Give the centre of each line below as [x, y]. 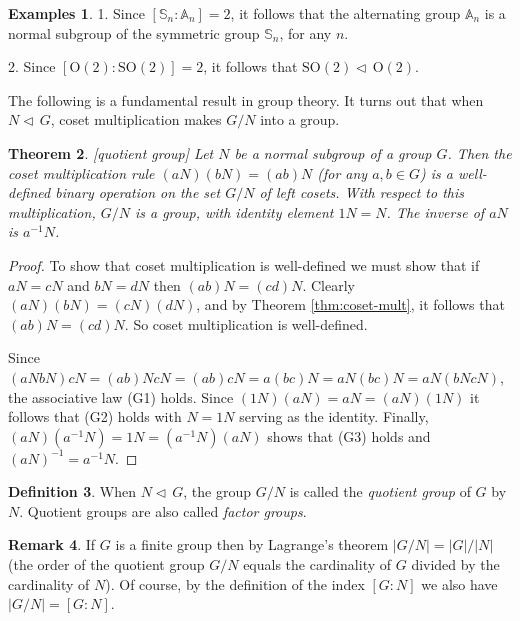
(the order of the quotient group [106, 564]
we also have [459, 583]
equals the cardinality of [317, 564]
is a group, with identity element [234, 211]
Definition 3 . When [72, 491]
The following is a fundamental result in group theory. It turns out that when [246, 99]
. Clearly [328, 284]
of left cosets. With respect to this [362, 192]
